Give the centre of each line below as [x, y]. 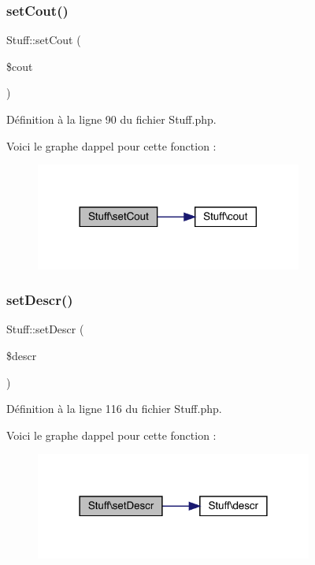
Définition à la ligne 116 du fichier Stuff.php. [114, 409]
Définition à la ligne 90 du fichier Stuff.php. [111, 119]
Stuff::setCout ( [44, 40]
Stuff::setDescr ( [45, 329]
